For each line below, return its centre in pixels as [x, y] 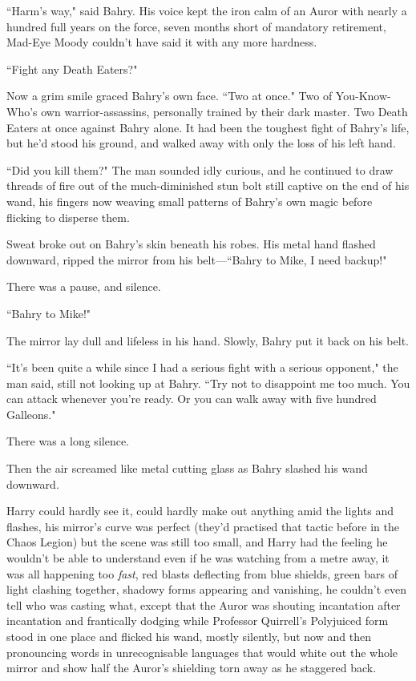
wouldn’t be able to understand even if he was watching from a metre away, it [198, 558]
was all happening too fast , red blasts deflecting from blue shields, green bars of [202, 573]
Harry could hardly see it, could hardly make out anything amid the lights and [200, 511]
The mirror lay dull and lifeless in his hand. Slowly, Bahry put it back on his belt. [208, 340]
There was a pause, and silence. [84, 286]
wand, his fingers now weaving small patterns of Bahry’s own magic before [190, 201]
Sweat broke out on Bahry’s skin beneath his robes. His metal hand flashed [191, 244]
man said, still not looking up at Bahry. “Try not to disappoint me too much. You [208, 383]
